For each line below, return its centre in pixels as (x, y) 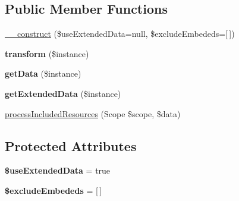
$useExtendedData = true (58, 170)
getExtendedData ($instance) (63, 93)
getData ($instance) (43, 73)
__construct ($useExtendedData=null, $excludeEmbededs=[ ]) (120, 34)
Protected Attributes (71, 145)
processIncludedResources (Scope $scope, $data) (93, 113)
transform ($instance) (47, 53)
